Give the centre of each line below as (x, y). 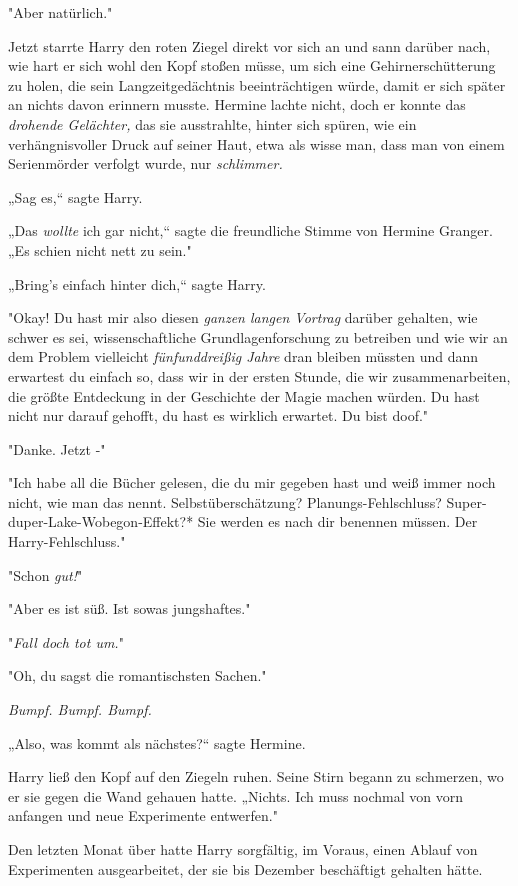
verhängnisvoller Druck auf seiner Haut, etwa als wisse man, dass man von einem (256, 143)
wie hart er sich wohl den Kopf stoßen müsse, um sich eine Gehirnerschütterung (252, 65)
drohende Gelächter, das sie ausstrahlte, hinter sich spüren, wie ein (212, 123)
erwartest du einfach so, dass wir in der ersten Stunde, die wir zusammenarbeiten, (259, 375)
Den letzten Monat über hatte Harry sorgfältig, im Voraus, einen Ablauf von (243, 849)
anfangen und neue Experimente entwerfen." (143, 815)
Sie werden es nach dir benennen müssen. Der (337, 521)
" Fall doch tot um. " (66, 641)
